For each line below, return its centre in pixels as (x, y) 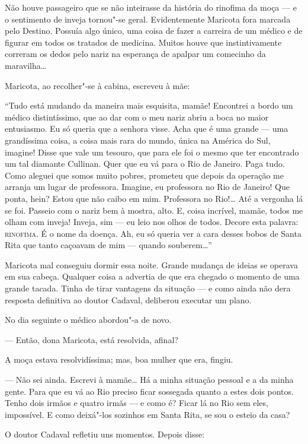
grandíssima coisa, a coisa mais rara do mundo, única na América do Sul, (138, 140)
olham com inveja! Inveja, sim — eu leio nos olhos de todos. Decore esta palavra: (152, 222)
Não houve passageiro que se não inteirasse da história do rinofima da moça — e (151, 7)
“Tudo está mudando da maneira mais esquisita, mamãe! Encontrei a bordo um (149, 105)
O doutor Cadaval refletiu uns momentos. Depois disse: (105, 434)
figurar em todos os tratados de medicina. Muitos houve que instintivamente (143, 42)
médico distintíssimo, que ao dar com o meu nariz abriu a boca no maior (137, 117)
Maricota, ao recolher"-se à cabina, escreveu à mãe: (97, 85)
